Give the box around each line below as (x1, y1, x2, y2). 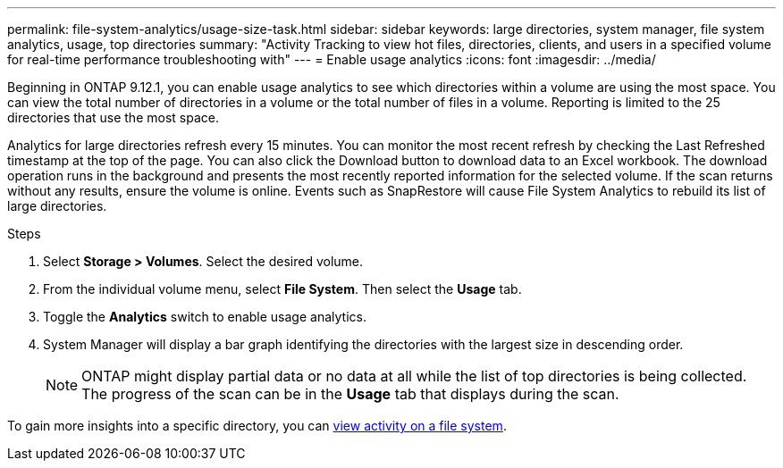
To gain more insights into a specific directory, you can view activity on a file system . (7, 418, 507, 433)
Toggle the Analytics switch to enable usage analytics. (43, 309, 366, 324)
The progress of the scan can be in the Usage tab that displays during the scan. (81, 385, 619, 403)
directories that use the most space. (7, 110, 219, 125)
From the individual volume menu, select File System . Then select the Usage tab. (43, 281, 522, 297)
